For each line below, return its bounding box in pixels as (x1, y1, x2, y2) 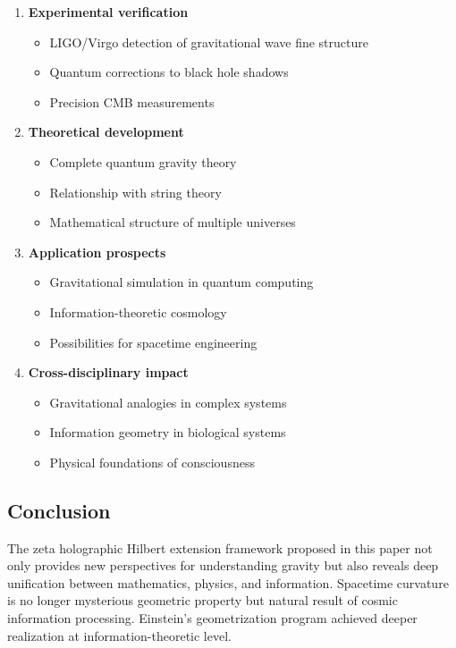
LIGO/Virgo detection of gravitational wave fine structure (49, 32, 368, 51)
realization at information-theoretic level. (7, 626, 232, 644)
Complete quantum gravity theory (49, 152, 237, 171)
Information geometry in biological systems (49, 423, 286, 442)
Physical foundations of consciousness (49, 452, 255, 471)
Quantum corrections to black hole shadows (49, 63, 289, 81)
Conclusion (7, 496, 111, 524)
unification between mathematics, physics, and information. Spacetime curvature (7, 573, 449, 592)
